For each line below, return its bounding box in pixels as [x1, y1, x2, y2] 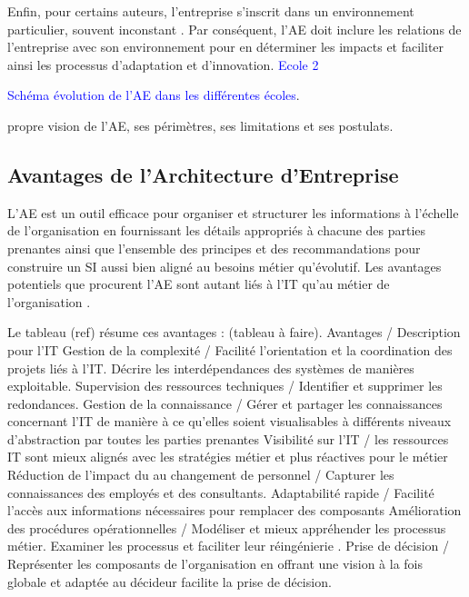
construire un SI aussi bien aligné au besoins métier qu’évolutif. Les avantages [7, 256, 442, 275]
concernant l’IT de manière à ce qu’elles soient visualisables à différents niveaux [7, 412, 452, 431]
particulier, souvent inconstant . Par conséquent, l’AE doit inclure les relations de [7, 19, 462, 38]
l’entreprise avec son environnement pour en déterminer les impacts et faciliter [7, 37, 444, 56]
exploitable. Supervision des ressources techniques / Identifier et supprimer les [7, 376, 443, 395]
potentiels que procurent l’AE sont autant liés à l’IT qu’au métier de [7, 274, 390, 294]
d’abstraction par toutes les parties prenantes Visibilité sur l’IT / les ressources [7, 429, 449, 448]
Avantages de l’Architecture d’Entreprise [7, 160, 399, 188]
